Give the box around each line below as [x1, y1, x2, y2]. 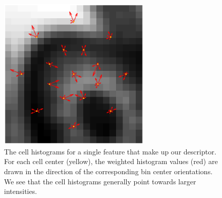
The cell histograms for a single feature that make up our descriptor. [4, 146, 216, 156]
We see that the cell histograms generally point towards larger [4, 176, 196, 186]
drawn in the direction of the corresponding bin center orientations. [4, 166, 213, 176]
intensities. [4, 186, 37, 196]
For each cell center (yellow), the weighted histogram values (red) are [4, 156, 218, 167]
